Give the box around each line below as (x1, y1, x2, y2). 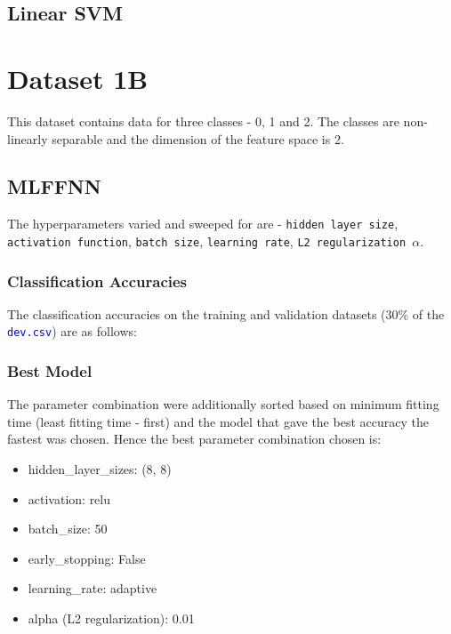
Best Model (7, 360, 93, 381)
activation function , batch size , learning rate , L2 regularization (7, 231, 407, 250)
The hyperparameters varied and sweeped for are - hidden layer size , (7, 214, 399, 233)
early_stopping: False (28, 549, 146, 567)
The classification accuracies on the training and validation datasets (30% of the (7, 304, 445, 323)
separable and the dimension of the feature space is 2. (52, 129, 344, 148)
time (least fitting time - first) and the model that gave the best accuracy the (7, 412, 429, 430)
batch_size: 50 (28, 519, 108, 538)
